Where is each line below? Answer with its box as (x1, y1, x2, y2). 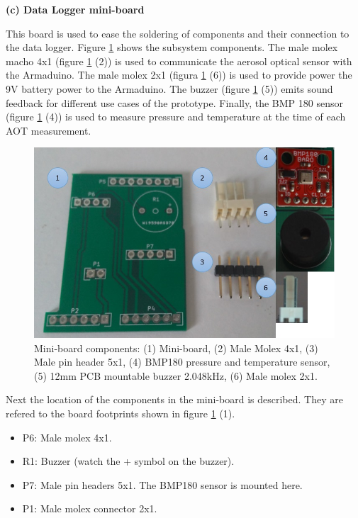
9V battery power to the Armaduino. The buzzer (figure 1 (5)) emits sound (6, 81, 333, 96)
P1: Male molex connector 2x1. (22, 501, 157, 516)
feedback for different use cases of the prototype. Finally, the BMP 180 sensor (6, 95, 343, 110)
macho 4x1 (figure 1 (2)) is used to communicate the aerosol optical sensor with (6, 53, 352, 68)
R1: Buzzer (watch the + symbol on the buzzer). (22, 454, 235, 468)
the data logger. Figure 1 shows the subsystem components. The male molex (6, 40, 338, 55)
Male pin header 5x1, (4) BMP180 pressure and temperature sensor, (34, 354, 330, 369)
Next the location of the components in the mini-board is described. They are (6, 392, 343, 407)
